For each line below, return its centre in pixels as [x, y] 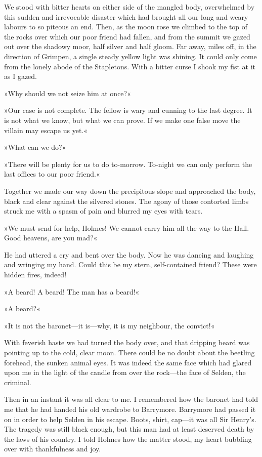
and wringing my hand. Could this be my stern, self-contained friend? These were [130, 264]
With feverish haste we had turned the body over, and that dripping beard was [127, 342]
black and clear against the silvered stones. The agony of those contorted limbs [126, 201]
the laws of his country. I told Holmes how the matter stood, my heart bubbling [128, 439]
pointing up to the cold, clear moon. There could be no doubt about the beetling [129, 352]
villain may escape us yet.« [46, 130]
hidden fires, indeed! [35, 275]
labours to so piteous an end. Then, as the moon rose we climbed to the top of [126, 27]
